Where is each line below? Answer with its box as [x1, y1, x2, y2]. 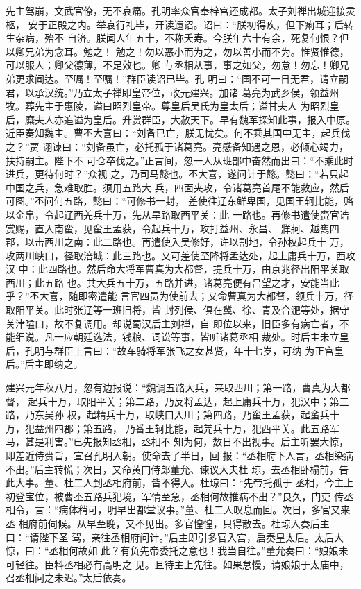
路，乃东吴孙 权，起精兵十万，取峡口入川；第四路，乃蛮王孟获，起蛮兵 [6, 407, 330, 422]
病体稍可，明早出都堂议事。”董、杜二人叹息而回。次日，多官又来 [58, 502, 351, 517]
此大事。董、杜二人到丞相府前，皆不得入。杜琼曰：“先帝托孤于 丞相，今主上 [6, 475, 354, 490]
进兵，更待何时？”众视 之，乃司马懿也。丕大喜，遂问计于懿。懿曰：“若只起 [6, 167, 349, 181]
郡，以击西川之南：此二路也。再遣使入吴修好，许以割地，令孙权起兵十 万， [6, 234, 349, 249]
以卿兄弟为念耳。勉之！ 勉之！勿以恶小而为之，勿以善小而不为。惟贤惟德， [6, 44, 349, 58]
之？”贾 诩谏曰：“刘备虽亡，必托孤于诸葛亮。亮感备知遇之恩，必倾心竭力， [6, 139, 349, 153]
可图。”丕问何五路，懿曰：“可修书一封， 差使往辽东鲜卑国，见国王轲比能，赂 [6, 194, 353, 208]
